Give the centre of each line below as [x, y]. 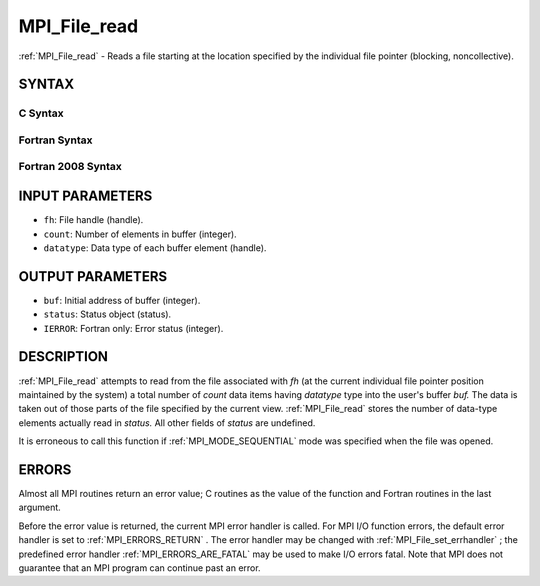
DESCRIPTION [63, 356]
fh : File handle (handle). [93, 220]
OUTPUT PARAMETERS [93, 276]
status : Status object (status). [107, 314]
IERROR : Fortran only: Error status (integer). [133, 328]
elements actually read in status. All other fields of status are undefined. [167, 422]
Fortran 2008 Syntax [70, 167]
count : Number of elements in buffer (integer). [140, 234]
